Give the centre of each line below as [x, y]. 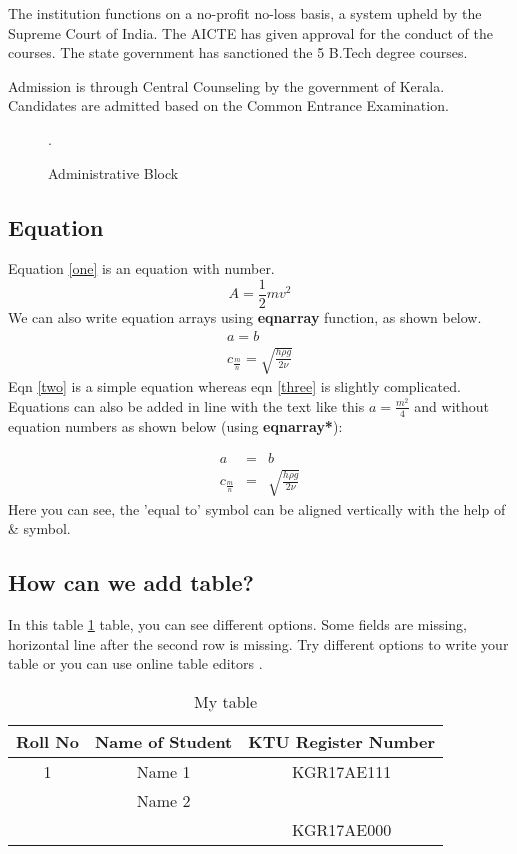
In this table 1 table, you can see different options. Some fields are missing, [238, 624]
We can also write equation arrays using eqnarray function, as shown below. [245, 317]
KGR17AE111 [342, 772]
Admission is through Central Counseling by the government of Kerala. [226, 85]
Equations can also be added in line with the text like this [186, 405]
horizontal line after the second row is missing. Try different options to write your [258, 643]
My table [225, 702]
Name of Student [163, 742]
